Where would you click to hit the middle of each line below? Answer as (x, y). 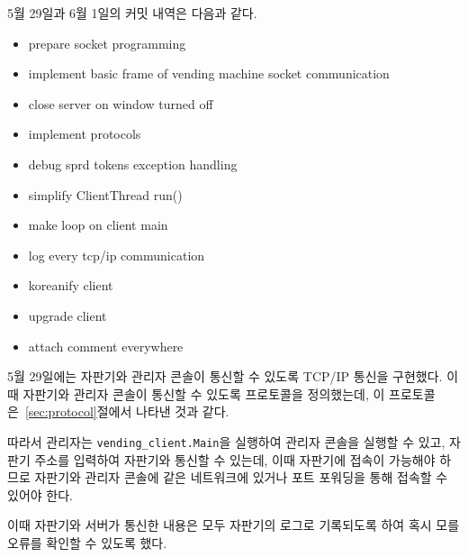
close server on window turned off (121, 103)
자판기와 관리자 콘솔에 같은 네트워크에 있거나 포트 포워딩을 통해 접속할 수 (241, 477)
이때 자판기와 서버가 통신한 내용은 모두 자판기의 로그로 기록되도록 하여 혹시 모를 (234, 525)
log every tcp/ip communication (117, 255)
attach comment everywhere (106, 346)
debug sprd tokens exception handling (133, 164)
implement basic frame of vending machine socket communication (209, 73)
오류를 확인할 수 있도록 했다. (87, 542)
